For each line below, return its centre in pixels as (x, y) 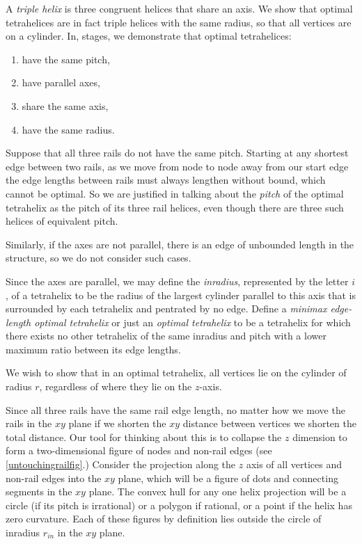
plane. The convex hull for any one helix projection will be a (218, 491)
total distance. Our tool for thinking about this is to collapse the (144, 437)
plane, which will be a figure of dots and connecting (228, 478)
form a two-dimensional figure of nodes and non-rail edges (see (139, 450)
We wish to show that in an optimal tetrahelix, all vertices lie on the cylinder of (176, 373)
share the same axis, (65, 105)
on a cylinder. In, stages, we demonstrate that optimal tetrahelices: (149, 36)
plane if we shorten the (117, 423)
